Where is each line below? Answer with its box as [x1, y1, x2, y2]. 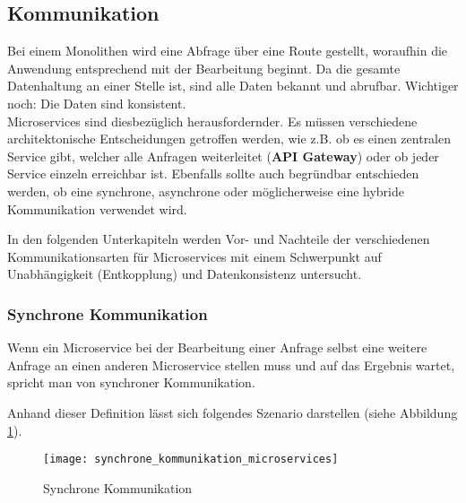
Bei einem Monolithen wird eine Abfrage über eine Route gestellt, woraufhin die [7, 41, 448, 60]
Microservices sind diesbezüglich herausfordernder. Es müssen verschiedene [7, 111, 418, 130]
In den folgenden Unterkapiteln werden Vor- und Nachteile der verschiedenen [7, 230, 430, 248]
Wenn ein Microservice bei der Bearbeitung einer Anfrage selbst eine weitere [7, 338, 427, 357]
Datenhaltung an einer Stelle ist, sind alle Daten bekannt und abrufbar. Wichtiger [7, 76, 459, 95]
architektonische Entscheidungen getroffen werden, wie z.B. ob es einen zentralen [7, 129, 452, 148]
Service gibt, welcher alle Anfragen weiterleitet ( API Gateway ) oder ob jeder [7, 146, 439, 165]
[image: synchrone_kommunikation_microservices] [43, 453, 339, 466]
